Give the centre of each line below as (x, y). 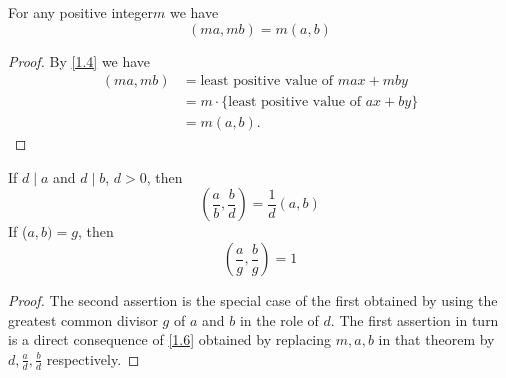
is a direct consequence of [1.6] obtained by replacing (170, 339)
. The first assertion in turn (414, 319)
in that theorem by (436, 339)
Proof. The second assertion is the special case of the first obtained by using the (253, 300)
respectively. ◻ (93, 358)
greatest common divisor (83, 319)
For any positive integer (81, 12)
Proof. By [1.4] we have (79, 60)
